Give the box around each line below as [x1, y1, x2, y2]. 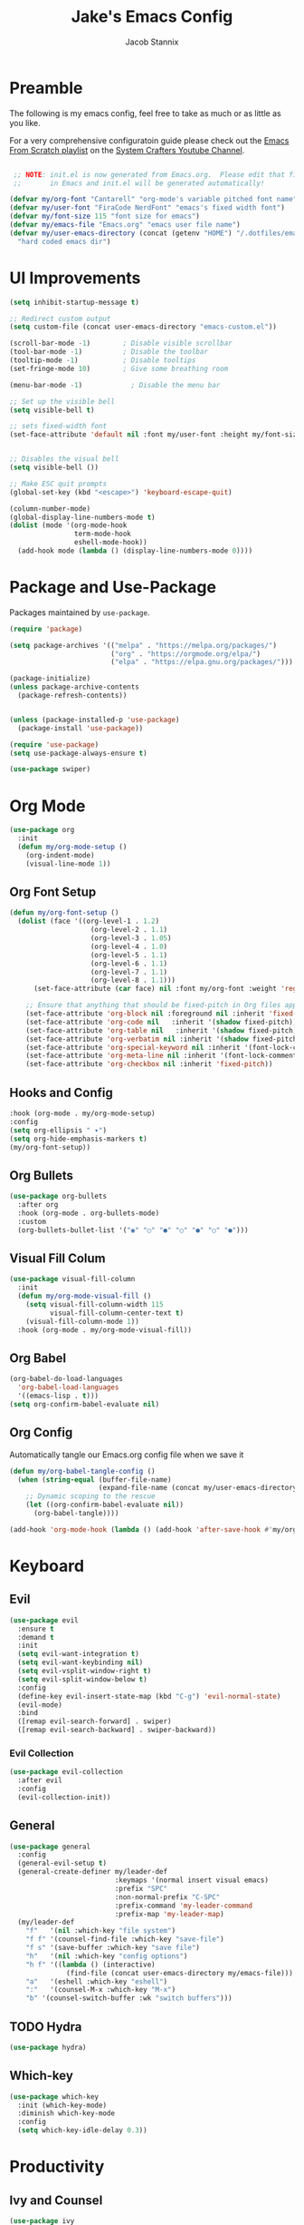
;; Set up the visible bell [9, 397, 116, 406]
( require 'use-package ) [9, 740, 100, 750]
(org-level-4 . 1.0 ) [90, 942, 168, 951]
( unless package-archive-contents [9, 682, 140, 691]
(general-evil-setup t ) [17, 1858, 107, 1868]
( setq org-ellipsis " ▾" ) [9, 1125, 107, 1135]
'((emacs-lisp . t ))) [17, 1391, 100, 1401]
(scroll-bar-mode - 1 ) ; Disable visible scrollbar [9, 338, 233, 348]
